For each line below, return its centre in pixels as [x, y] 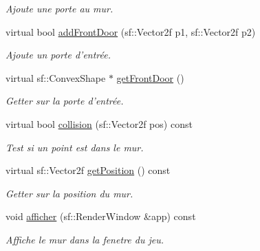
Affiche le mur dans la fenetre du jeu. [85, 239]
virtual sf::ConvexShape [56, 77]
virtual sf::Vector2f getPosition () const [88, 170]
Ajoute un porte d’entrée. [58, 55]
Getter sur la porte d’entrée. [65, 101]
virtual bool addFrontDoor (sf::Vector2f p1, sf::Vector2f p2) [131, 31]
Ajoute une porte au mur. [59, 8]
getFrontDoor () [150, 77]
